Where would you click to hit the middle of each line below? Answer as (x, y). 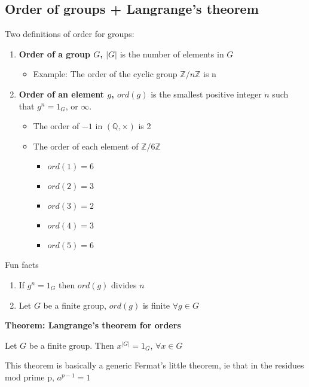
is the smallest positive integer (206, 94)
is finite (156, 305)
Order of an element (62, 94)
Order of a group (54, 54)
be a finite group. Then (71, 345)
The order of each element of (86, 146)
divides (124, 284)
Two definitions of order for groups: (70, 34)
